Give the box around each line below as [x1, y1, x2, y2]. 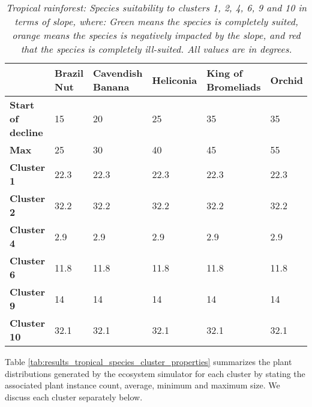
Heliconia [152, 73, 197, 87]
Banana [93, 80, 130, 94]
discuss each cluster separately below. [5, 390, 143, 403]
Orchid [270, 73, 304, 87]
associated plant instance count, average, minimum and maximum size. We [5, 379, 280, 391]
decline [10, 125, 43, 139]
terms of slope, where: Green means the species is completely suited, [14, 14, 298, 28]
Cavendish [93, 66, 143, 80]
